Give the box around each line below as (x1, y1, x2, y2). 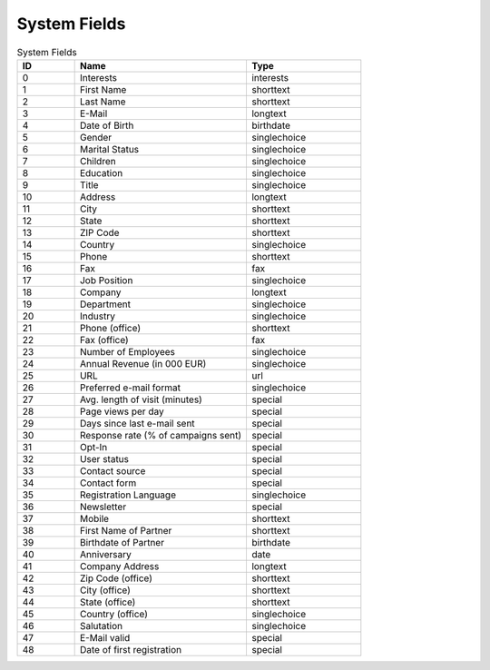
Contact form (79, 477, 137, 489)
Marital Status (79, 143, 140, 155)
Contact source (79, 464, 146, 477)
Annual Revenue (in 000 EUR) (79, 357, 207, 369)
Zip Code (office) (79, 572, 153, 585)
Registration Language (79, 488, 177, 501)
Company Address (79, 559, 160, 572)
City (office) (79, 584, 132, 596)
